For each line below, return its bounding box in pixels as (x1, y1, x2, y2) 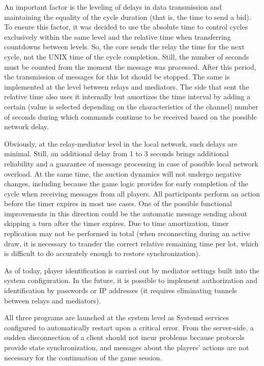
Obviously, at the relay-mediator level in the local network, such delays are (4, 138, 238, 149)
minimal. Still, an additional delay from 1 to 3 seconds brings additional (4, 148, 229, 159)
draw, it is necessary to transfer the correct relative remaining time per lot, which (4, 238, 259, 248)
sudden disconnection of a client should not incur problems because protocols (4, 332, 245, 343)
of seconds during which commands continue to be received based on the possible (4, 111, 257, 122)
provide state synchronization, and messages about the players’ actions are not (4, 342, 249, 352)
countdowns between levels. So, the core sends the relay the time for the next (4, 41, 245, 52)
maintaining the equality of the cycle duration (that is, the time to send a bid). (4, 11, 251, 22)
